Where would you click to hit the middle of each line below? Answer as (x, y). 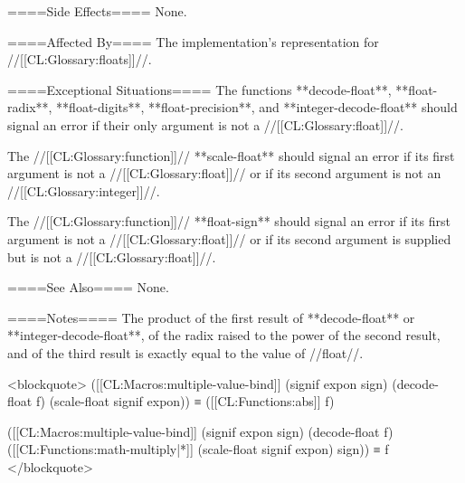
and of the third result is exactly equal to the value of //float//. (185, 352)
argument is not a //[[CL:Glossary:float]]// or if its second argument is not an (224, 173)
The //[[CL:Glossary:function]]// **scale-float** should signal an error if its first (231, 155)
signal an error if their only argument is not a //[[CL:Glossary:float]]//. (205, 124)
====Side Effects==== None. (97, 11)
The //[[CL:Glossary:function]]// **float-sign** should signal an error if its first (229, 221)
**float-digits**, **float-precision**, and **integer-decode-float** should (257, 107)
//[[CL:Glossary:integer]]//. (84, 190)
